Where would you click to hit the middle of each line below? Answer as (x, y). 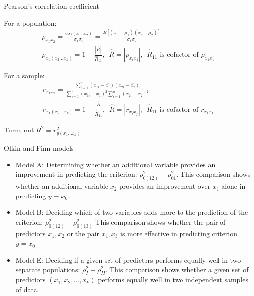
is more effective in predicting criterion (179, 233)
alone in (234, 186)
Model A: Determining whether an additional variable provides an (115, 164)
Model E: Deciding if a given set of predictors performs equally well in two (128, 259)
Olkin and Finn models (39, 148)
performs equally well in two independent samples (173, 280)
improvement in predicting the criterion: (76, 174)
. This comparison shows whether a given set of (177, 269)
